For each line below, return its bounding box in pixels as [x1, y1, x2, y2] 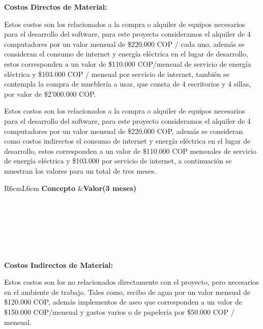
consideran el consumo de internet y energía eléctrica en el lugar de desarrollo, [4, 48, 248, 59]
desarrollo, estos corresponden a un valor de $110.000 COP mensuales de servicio [4, 145, 256, 156]
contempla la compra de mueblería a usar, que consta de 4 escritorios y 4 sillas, [4, 78, 251, 89]
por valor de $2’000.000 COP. [4, 88, 96, 99]
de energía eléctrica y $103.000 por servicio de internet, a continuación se [4, 155, 232, 166]
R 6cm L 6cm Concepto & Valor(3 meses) [4, 182, 137, 193]
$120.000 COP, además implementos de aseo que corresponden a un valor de [4, 296, 242, 307]
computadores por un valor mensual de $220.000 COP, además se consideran [4, 125, 243, 136]
